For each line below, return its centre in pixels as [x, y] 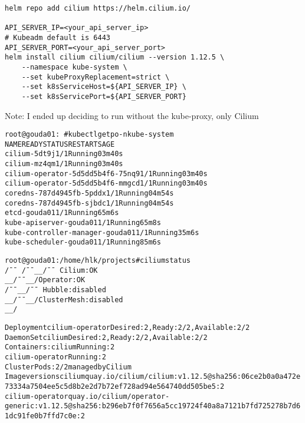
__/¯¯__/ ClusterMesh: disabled [64, 300]
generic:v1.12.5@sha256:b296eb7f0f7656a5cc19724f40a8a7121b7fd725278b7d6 [153, 406]
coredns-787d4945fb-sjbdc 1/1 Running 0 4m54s [89, 203]
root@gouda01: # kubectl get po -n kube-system [89, 135]
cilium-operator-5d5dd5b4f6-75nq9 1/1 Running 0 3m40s [106, 174]
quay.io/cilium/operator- [119, 396]
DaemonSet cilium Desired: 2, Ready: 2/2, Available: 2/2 [106, 337]
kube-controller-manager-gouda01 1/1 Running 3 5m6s [102, 232]
